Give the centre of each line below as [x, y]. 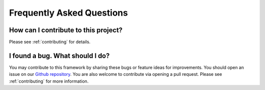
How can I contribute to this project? [66, 30]
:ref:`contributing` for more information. [49, 81]
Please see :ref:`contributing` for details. [50, 42]
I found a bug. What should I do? [59, 56]
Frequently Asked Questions [68, 13]
